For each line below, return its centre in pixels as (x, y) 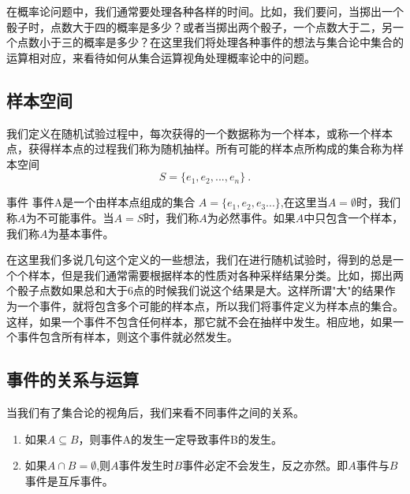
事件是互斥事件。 (69, 480)
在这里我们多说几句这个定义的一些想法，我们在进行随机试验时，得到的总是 (199, 260)
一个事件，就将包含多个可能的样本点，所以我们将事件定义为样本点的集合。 (210, 305)
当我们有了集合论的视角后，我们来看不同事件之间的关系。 (155, 412)
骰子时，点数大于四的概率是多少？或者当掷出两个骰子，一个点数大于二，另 (199, 26)
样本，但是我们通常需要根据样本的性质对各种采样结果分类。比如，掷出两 (216, 275)
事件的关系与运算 (73, 379)
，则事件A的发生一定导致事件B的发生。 (181, 438)
